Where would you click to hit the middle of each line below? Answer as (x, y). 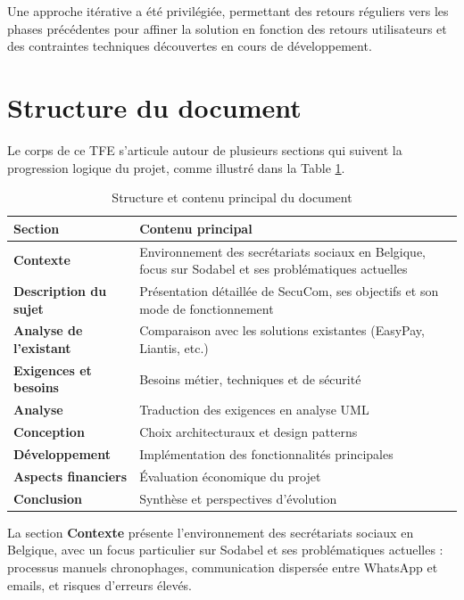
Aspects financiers (70, 476)
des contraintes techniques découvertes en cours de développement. (190, 46)
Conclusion (48, 498)
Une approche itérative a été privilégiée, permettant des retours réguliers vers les (228, 11)
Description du (60, 290)
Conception (49, 432)
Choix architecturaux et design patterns (249, 432)
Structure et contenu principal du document (232, 197)
